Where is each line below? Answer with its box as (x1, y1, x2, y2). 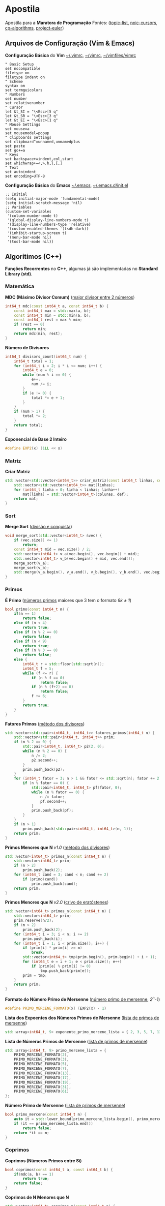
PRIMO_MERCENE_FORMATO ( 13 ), (14, 1071, 71, 1076)
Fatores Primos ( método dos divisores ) (5, 721, 85, 726)
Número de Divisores (5, 344, 49, 350)
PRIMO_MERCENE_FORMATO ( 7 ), (14, 1066, 69, 1071)
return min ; (23, 327, 48, 332)
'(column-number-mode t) (7, 213, 58, 218)
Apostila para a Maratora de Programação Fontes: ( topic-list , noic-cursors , (5, 20, 158, 26)
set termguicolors (5, 88, 43, 92)
